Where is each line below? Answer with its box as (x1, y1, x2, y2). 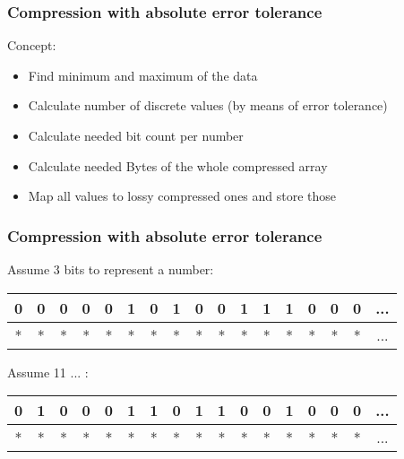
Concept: (7, 36, 56, 55)
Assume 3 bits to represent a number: (7, 260, 214, 278)
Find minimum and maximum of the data (28, 65, 258, 84)
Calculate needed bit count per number (28, 126, 244, 144)
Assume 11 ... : (7, 362, 89, 381)
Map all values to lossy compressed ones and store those (28, 186, 337, 205)
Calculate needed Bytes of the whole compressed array (28, 156, 328, 175)
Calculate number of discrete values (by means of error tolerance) (28, 96, 388, 115)
